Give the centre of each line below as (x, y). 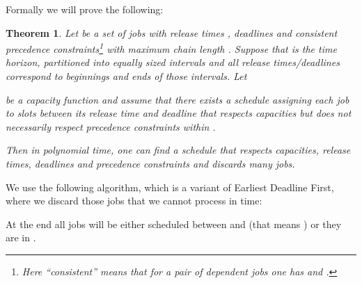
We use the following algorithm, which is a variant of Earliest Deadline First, (170, 187)
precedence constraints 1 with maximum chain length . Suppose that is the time (171, 48)
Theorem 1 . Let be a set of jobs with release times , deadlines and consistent (172, 32)
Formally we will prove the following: (85, 9)
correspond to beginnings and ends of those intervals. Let (126, 76)
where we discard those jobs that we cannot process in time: (134, 201)
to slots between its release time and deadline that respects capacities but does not (179, 113)
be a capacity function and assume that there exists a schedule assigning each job (178, 99)
